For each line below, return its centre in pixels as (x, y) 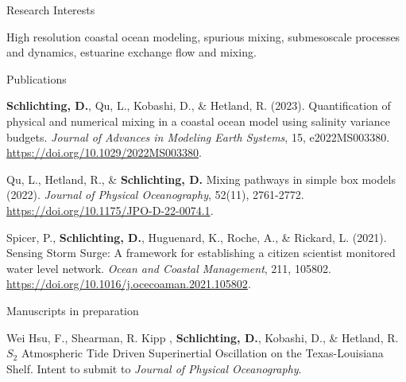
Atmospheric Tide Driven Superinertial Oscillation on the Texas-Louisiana (202, 353)
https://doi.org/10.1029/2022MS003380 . (104, 152)
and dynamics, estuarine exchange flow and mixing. (131, 52)
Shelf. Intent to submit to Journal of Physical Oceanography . (154, 368)
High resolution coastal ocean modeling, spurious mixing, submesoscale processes (203, 36)
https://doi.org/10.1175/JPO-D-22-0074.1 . (110, 210)
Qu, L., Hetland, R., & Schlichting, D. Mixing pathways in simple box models (201, 179)
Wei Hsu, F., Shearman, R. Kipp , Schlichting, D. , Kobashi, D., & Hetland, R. (203, 337)
